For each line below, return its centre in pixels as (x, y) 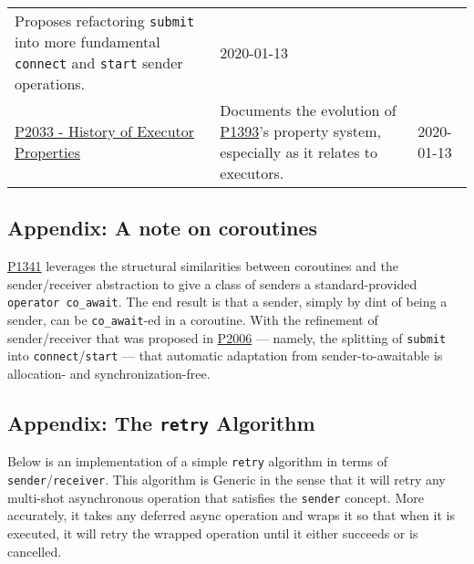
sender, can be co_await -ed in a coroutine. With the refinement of (193, 320)
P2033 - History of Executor (105, 131)
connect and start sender (99, 63)
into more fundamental (88, 42)
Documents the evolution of (308, 110)
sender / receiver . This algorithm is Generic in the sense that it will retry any (227, 480)
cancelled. (35, 551)
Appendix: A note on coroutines (163, 228)
